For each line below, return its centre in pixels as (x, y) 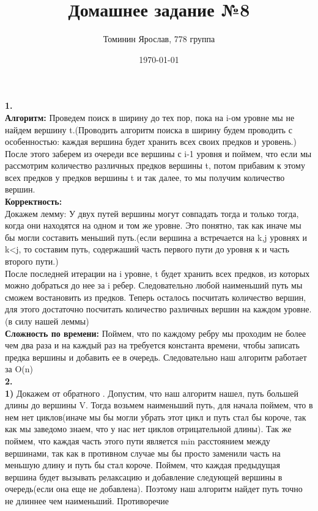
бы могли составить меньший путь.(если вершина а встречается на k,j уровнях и (156, 237)
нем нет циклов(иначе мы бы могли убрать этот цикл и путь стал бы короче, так (156, 417)
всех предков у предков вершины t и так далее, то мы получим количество (145, 177)
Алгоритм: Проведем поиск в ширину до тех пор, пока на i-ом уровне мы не (150, 117)
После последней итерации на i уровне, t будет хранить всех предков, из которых (157, 273)
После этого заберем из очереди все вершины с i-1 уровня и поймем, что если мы (158, 153)
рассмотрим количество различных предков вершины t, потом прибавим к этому (155, 165)
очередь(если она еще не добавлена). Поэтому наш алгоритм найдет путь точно (154, 489)
